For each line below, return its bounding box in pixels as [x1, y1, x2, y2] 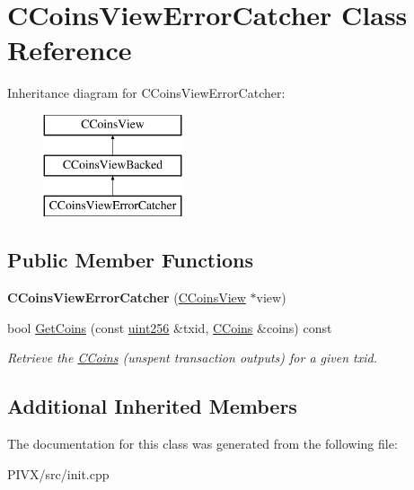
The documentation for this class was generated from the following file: [7, 434, 398, 453]
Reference [7, 31, 132, 68]
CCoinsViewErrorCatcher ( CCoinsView [7, 288, 246, 307]
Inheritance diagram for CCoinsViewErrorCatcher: [7, 83, 286, 102]
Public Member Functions [7, 246, 253, 274]
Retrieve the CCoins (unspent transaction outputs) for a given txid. [7, 348, 377, 367]
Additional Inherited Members [7, 392, 297, 420]
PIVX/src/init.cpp [7, 464, 110, 483]
